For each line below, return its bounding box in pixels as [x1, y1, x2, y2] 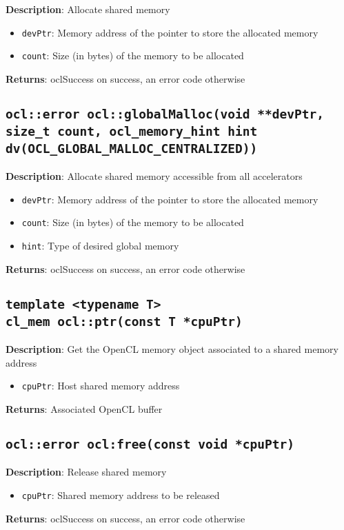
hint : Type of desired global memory [21, 238, 179, 253]
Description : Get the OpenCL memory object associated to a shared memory [6, 342, 338, 356]
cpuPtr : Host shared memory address [21, 378, 180, 393]
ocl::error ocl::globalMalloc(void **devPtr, [6, 106, 324, 121]
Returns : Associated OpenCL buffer [6, 401, 163, 416]
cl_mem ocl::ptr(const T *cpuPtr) [6, 314, 243, 329]
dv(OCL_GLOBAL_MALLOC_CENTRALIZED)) [6, 141, 258, 156]
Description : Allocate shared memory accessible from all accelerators [6, 169, 303, 183]
